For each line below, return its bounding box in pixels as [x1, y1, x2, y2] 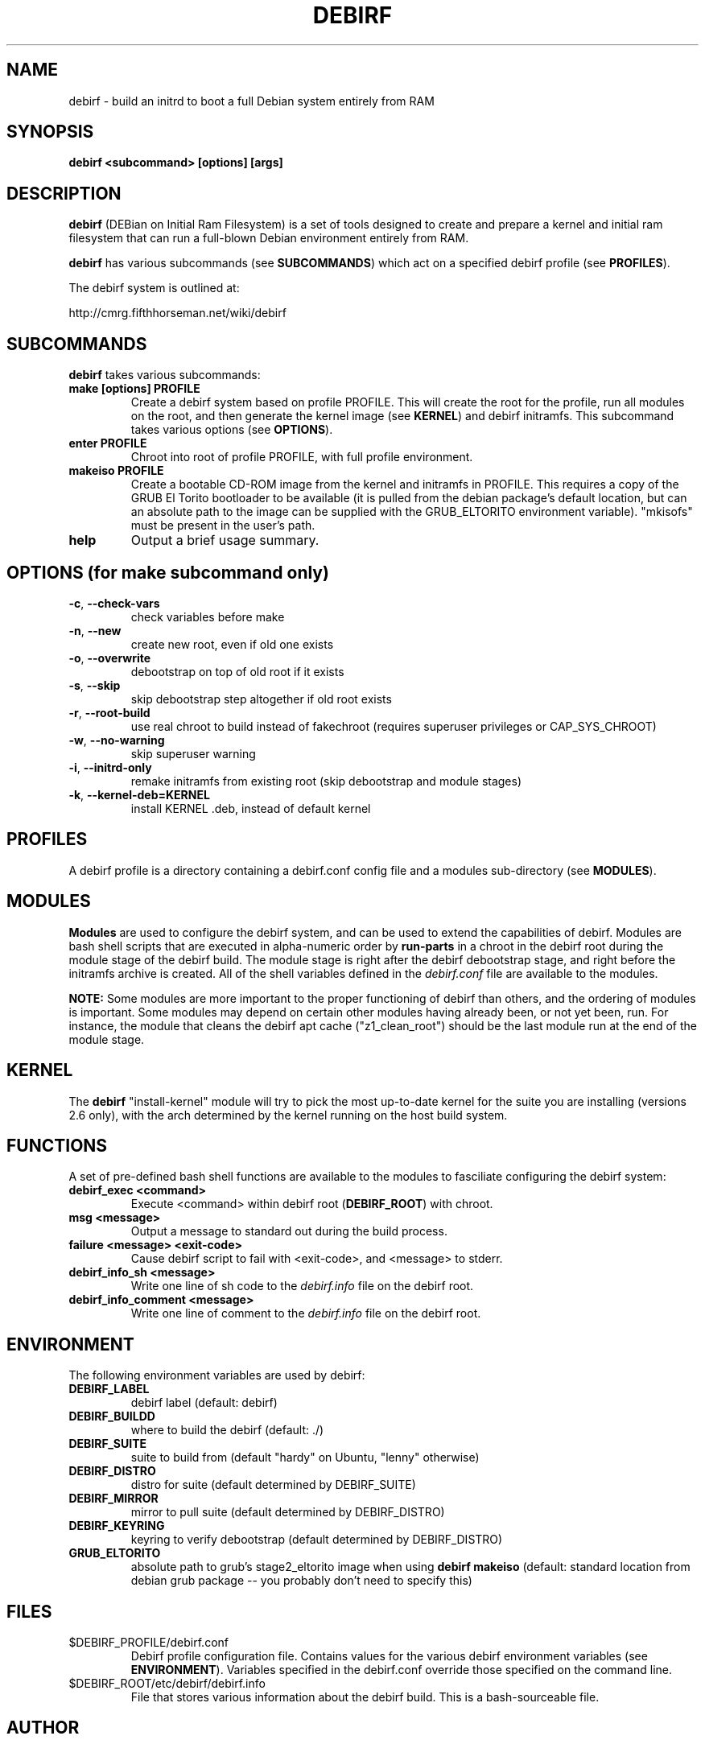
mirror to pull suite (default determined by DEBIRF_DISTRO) [130, 1505, 445, 1519]
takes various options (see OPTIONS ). [130, 423, 333, 437]
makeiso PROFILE [68, 464, 164, 478]
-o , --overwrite [68, 650, 151, 665]
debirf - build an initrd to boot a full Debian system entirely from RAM [68, 93, 435, 108]
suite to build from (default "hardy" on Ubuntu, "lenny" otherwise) [130, 1450, 480, 1465]
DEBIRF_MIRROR [68, 1491, 159, 1506]
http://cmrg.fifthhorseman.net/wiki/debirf [68, 306, 287, 320]
